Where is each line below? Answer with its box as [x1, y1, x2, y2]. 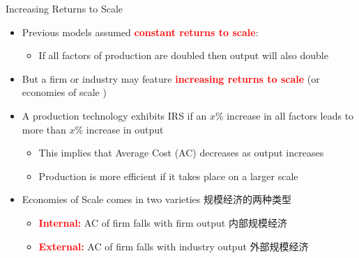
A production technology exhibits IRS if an [22, 108, 207, 122]
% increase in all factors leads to [215, 108, 354, 122]
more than [22, 122, 66, 136]
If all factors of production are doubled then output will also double [38, 48, 328, 63]
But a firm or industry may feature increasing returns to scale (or [22, 71, 320, 86]
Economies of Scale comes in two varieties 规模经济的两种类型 [22, 192, 291, 207]
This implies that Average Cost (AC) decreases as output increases [38, 145, 324, 160]
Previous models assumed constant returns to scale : [22, 24, 259, 39]
